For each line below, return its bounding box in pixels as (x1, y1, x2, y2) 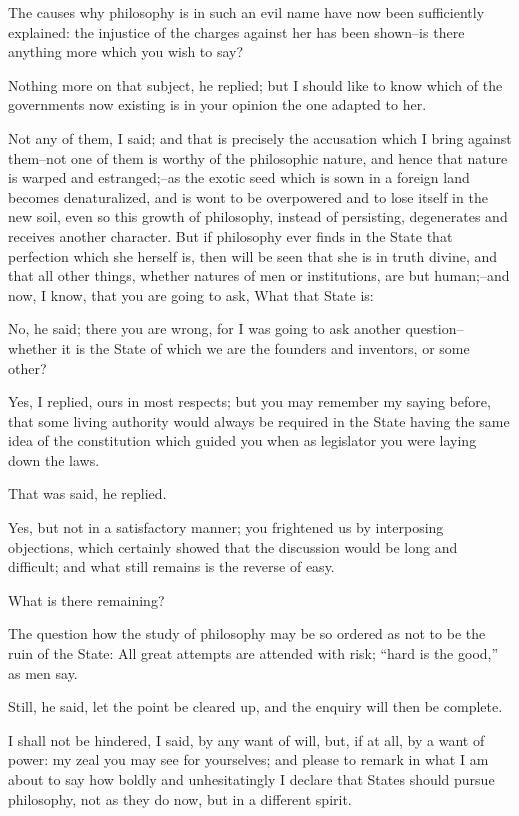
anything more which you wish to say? (8, 41, 244, 62)
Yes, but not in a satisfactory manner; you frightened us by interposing (8, 517, 444, 538)
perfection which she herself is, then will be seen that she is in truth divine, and (8, 245, 498, 266)
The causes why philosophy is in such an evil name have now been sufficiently (8, 2, 485, 22)
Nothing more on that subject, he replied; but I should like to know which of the (8, 74, 503, 95)
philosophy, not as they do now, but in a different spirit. (8, 788, 352, 809)
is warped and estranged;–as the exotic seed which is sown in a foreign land (8, 167, 470, 188)
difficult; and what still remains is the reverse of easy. (8, 556, 335, 577)
